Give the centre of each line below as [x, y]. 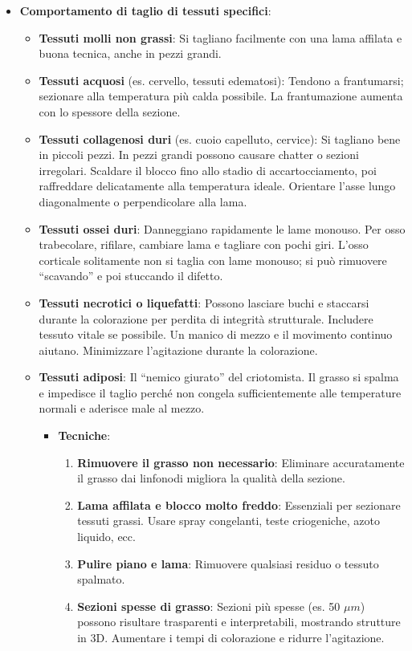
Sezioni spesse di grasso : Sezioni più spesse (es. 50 [209, 606]
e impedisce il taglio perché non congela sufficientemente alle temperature [220, 392]
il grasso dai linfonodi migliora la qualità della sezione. [211, 478]
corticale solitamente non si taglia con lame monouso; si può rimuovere [213, 260]
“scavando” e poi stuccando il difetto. [131, 276]
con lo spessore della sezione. [110, 111]
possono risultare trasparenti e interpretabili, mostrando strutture [239, 622]
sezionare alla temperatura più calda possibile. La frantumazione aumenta [221, 96]
